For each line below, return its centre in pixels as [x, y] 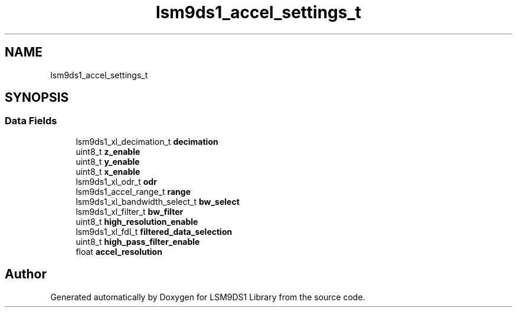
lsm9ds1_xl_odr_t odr [116, 181]
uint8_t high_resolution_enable [137, 221]
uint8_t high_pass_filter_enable [138, 241]
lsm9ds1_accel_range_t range [133, 191]
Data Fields [31, 121]
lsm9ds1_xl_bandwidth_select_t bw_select [158, 201]
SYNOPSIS [37, 98]
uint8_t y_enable [108, 161]
